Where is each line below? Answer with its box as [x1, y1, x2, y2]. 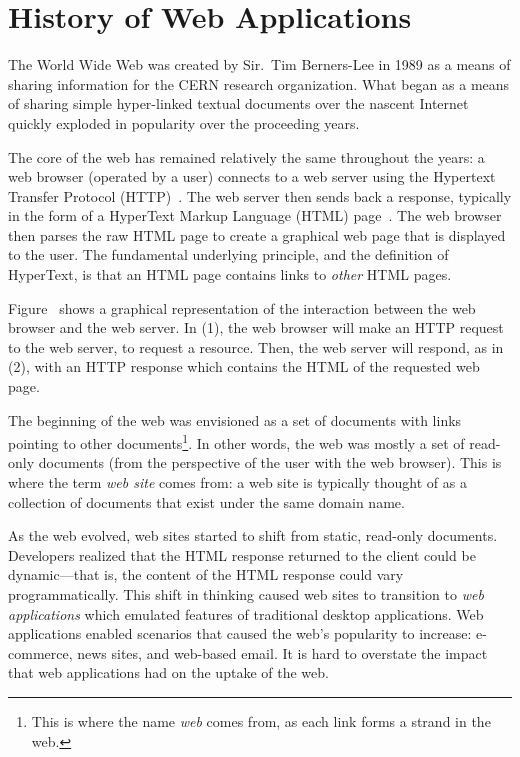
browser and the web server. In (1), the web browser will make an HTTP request [8, 317, 504, 338]
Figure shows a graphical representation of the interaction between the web [8, 297, 476, 318]
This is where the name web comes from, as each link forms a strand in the [31, 711, 491, 731]
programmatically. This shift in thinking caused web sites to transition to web [8, 584, 484, 605]
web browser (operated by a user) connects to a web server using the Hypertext [8, 166, 496, 187]
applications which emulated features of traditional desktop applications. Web [8, 603, 484, 624]
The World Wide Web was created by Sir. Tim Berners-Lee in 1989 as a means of [8, 54, 511, 75]
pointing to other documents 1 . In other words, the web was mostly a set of [8, 430, 465, 453]
